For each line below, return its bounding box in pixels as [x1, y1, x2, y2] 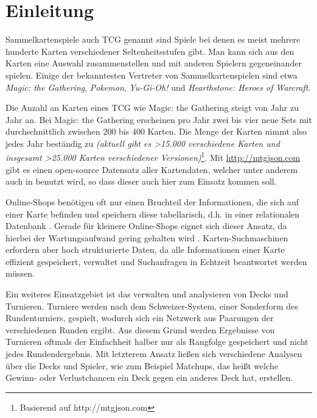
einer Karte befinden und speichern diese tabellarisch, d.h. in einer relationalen [5, 207, 300, 220]
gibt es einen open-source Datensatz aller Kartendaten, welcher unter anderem [5, 163, 298, 175]
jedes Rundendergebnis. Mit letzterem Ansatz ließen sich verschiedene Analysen [5, 347, 302, 360]
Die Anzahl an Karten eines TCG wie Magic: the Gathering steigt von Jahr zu [5, 101, 299, 114]
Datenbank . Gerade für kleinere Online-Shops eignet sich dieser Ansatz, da [5, 219, 287, 232]
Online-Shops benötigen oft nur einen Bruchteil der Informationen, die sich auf [5, 195, 299, 208]
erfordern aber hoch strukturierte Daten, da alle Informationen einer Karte [5, 243, 285, 256]
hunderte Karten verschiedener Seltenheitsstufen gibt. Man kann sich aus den [5, 44, 294, 57]
